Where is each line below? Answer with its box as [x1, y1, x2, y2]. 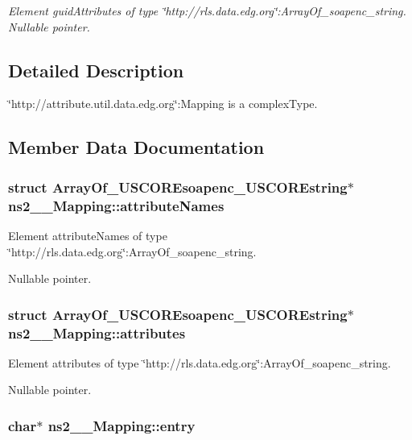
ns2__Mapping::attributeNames [8, 195, 225, 215]
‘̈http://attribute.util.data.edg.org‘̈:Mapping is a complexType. [8, 95, 318, 112]
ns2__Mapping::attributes [8, 322, 186, 342]
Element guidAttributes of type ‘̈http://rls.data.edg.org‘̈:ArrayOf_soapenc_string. [8, 2, 406, 19]
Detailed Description [8, 57, 184, 82]
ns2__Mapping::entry [47, 415, 196, 435]
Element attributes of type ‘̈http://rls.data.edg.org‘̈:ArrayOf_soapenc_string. [8, 354, 391, 371]
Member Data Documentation [8, 135, 265, 160]
